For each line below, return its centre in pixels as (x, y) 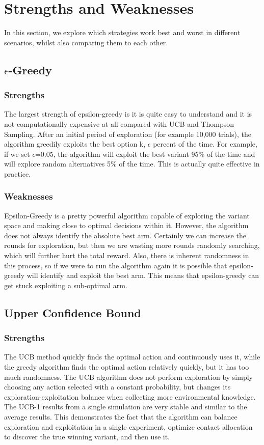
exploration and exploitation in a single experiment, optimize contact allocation (128, 426)
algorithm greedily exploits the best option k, (75, 144)
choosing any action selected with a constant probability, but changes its (117, 387)
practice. (18, 173)
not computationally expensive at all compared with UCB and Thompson (119, 123)
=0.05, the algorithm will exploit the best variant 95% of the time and (145, 154)
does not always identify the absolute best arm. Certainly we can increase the (125, 235)
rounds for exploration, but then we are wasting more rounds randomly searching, (132, 245)
